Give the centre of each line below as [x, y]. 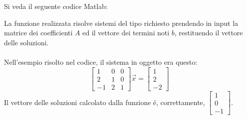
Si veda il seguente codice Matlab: [56, 6]
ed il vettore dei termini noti [126, 33]
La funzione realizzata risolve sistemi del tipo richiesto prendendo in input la [121, 23]
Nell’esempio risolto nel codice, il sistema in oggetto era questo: [101, 61]
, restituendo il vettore [209, 33]
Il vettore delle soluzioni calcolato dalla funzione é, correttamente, [105, 102]
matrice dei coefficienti [38, 33]
